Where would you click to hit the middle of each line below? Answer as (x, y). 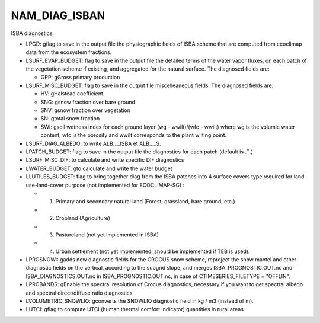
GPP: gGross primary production (80, 77)
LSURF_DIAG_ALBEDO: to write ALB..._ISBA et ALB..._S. (93, 143)
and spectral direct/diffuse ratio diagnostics (79, 293)
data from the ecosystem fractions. (69, 52)
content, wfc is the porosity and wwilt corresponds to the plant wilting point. (134, 135)
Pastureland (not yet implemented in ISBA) (107, 235)
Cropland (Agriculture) (83, 218)
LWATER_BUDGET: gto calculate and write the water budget (99, 168)
